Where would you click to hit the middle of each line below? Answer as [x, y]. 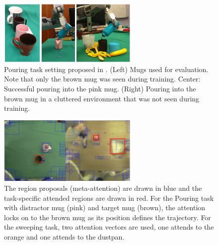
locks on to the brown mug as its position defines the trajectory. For [108, 217]
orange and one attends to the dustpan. [64, 236]
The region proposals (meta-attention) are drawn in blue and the [103, 188]
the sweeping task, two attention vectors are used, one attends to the [109, 227]
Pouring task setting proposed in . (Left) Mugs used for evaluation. [106, 69]
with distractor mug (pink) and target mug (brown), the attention [105, 207]
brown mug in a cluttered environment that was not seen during [102, 98]
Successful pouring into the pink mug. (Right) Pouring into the [100, 88]
